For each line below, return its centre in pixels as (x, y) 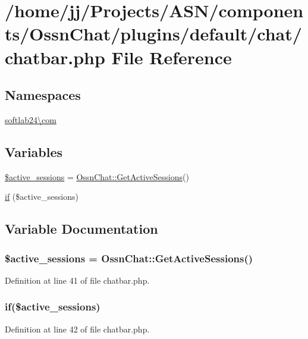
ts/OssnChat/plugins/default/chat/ (153, 34)
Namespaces (43, 95)
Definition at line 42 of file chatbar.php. (77, 329)
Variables (34, 151)
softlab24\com (31, 119)
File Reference (172, 57)
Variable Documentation (81, 229)
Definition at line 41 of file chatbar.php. (77, 280)
